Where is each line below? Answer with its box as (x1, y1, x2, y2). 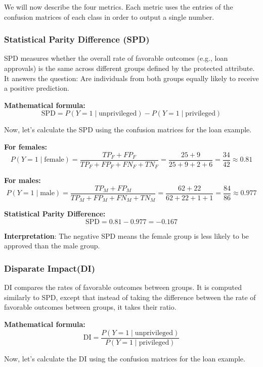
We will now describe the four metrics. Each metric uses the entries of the (4, 2, 233, 12)
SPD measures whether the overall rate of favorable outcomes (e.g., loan (4, 53, 228, 63)
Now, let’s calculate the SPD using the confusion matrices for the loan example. (4, 124, 252, 135)
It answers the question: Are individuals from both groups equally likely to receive (4, 72, 259, 83)
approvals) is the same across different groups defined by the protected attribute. (4, 63, 255, 73)
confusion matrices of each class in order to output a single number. (4, 11, 214, 22)
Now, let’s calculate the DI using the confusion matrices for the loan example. (4, 353, 245, 363)
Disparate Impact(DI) (4, 262, 96, 274)
